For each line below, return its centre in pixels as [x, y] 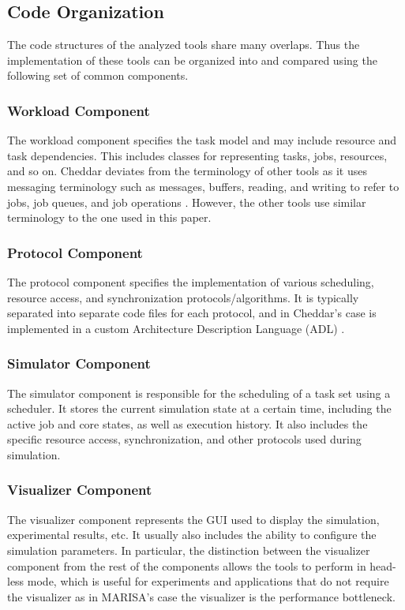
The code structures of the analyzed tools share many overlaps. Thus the [184, 45]
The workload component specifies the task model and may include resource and [202, 140]
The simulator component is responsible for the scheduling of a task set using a [199, 393]
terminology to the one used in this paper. [109, 217]
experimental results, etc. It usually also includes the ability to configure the [192, 535]
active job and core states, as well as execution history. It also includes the [187, 423]
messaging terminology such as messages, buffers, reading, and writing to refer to [203, 186]
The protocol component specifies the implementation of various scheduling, [191, 281]
